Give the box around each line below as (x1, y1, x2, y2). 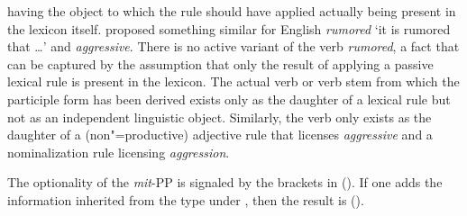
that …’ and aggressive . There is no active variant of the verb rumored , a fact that (7, 37, 460, 56)
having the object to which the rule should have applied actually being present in (7, 2, 456, 20)
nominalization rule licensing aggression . (7, 142, 230, 161)
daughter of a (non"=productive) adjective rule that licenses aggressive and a (7, 125, 433, 144)
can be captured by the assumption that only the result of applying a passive (7, 54, 434, 73)
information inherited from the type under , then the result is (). (7, 190, 364, 209)
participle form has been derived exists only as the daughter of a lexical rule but (7, 89, 451, 108)
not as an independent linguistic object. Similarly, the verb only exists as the (7, 107, 432, 126)
